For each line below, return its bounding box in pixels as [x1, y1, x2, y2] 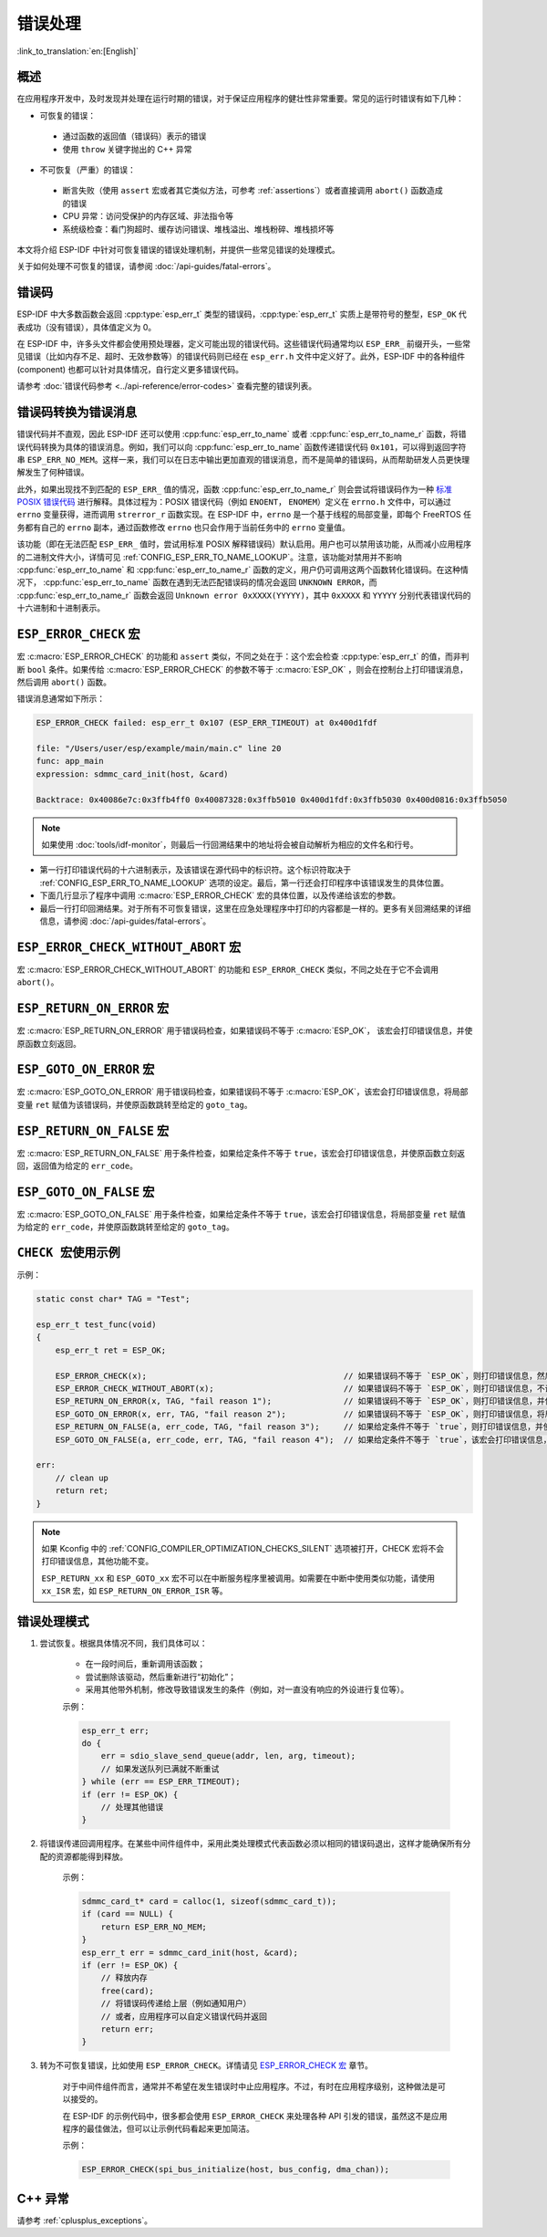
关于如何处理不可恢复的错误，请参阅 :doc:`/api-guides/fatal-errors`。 [16, 261, 276, 272]
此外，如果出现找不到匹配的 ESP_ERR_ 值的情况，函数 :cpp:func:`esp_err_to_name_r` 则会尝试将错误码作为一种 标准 [16, 484, 453, 495]
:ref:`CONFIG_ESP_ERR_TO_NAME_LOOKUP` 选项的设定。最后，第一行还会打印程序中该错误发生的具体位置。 [39, 877, 449, 888]
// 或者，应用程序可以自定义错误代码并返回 [100, 2011, 268, 2022]
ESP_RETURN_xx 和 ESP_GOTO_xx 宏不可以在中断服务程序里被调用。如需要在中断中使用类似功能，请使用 [41, 1573, 436, 1584]
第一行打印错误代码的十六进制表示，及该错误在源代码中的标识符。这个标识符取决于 [39, 864, 351, 875]
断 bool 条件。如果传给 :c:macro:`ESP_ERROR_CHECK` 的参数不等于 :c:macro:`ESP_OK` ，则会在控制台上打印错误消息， [16, 664, 469, 674]
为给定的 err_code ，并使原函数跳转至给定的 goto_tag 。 [16, 1221, 234, 1232]
